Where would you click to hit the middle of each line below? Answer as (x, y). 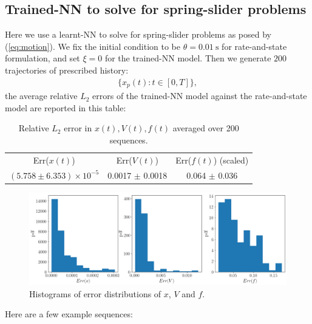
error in (78, 128)
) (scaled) (231, 160)
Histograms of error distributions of (95, 293)
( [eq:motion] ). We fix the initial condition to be (93, 46)
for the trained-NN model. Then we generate (188, 58)
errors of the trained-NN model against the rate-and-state (200, 96)
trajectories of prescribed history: (67, 70)
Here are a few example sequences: (69, 314)
